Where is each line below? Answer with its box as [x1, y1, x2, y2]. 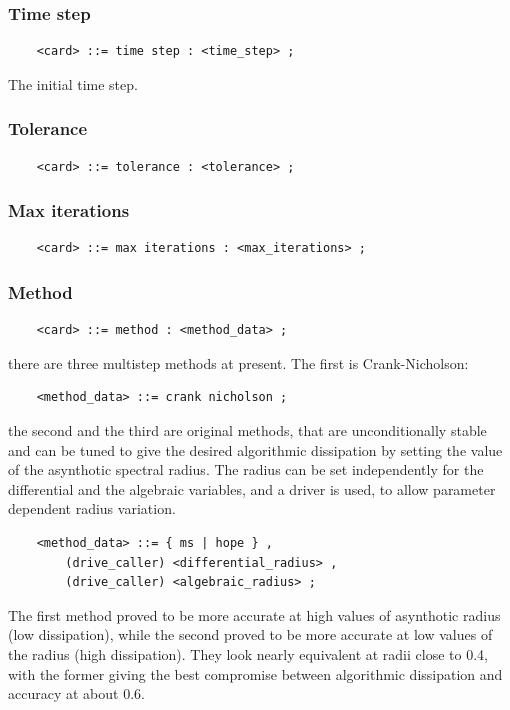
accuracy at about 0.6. [8, 683, 145, 704]
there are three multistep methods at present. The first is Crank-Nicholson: [8, 352, 469, 373]
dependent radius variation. [8, 498, 176, 519]
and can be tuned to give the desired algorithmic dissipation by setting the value [8, 439, 503, 460]
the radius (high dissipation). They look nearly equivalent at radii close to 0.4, [8, 643, 488, 664]
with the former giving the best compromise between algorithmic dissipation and [8, 663, 503, 684]
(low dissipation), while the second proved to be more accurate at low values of [8, 624, 493, 645]
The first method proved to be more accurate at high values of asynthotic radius [8, 604, 501, 625]
